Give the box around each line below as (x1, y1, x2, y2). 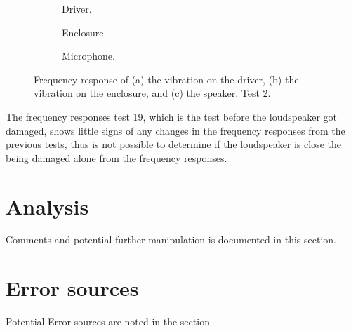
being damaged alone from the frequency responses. (6, 150, 227, 165)
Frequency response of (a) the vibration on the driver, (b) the (34, 72, 299, 86)
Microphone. (62, 48, 115, 63)
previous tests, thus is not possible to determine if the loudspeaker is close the (6, 137, 342, 151)
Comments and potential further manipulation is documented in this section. (6, 232, 336, 247)
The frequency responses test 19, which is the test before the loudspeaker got (6, 109, 337, 123)
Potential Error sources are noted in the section (6, 314, 210, 329)
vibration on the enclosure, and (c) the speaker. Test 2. (34, 86, 271, 100)
